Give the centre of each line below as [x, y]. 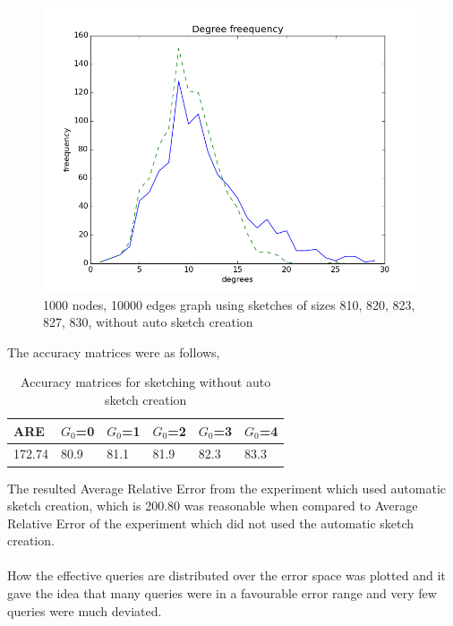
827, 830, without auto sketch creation [148, 322]
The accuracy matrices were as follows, [114, 352]
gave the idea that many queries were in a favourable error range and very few [222, 593]
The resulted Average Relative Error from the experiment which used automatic [227, 488]
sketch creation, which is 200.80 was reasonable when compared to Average [213, 506]
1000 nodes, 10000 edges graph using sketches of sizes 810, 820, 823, [229, 304]
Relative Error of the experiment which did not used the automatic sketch [211, 523]
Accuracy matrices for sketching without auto [146, 382]
